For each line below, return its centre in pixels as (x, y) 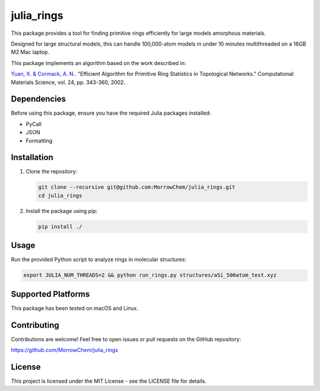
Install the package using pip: (62, 211)
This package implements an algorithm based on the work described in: (99, 63)
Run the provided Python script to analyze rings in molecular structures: (99, 260)
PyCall (33, 124)
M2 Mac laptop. (30, 52)
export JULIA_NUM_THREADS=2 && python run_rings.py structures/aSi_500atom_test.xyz (150, 275)
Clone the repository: (52, 172)
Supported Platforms (50, 294)
